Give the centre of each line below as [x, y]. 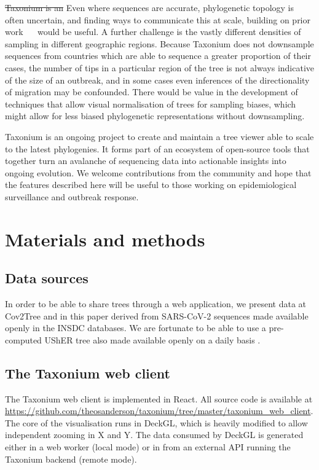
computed [23, 339]
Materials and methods [105, 239]
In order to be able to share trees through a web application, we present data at [156, 304]
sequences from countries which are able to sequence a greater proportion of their [158, 56]
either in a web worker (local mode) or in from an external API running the [148, 447]
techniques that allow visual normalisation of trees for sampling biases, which [151, 104]
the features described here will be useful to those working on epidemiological [151, 185]
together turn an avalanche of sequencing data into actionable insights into [146, 161]
